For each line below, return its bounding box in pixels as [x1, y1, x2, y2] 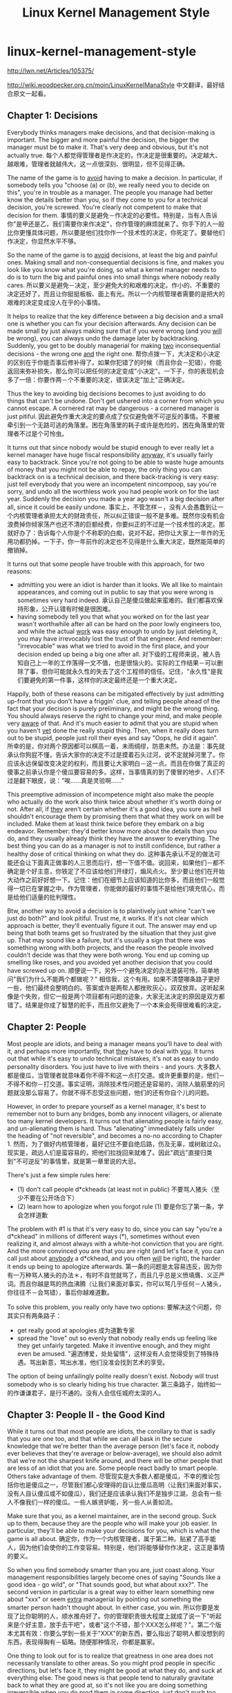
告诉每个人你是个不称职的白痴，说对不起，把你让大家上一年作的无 [37, 528, 225, 536]
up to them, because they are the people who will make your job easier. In [7, 1519, 217, 1527]
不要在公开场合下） [23, 1193, 78, 1202]
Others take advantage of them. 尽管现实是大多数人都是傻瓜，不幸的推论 [7, 1472, 214, 1480]
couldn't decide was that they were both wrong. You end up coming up [7, 951, 209, 959]
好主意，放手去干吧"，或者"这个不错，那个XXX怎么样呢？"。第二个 [25, 1621, 216, 1629]
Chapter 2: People [7, 1021, 87, 1033]
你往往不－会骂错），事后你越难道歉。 [7, 1288, 113, 1296]
